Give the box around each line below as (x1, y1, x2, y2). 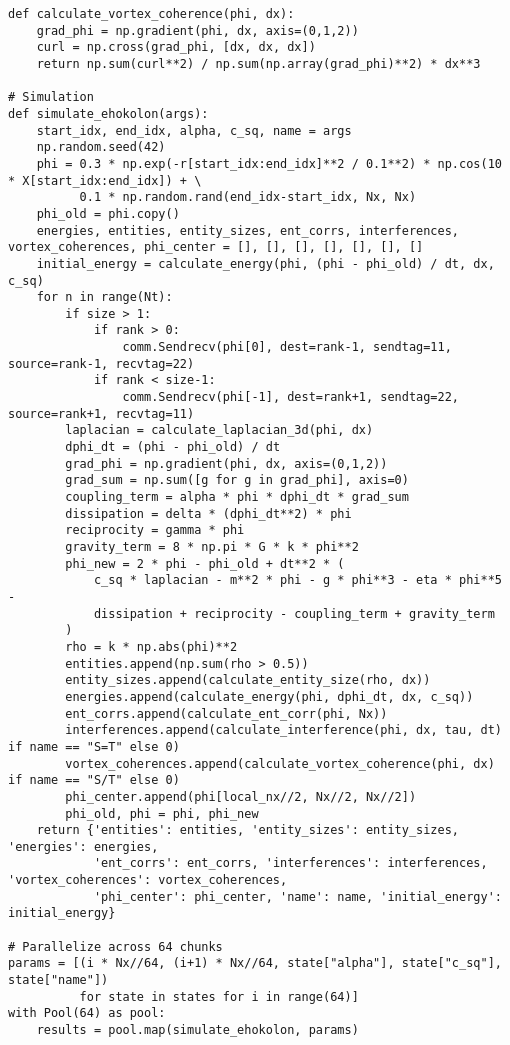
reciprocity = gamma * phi (65, 523, 245, 538)
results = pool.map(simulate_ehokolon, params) (36, 1023, 359, 1038)
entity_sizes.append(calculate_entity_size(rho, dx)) (65, 673, 431, 688)
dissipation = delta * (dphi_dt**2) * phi (65, 506, 352, 521)
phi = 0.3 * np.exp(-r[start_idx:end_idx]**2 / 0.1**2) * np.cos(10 (36, 156, 502, 171)
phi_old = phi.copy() (36, 206, 180, 221)
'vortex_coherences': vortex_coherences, (8, 873, 288, 888)
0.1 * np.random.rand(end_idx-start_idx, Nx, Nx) (79, 190, 417, 205)
